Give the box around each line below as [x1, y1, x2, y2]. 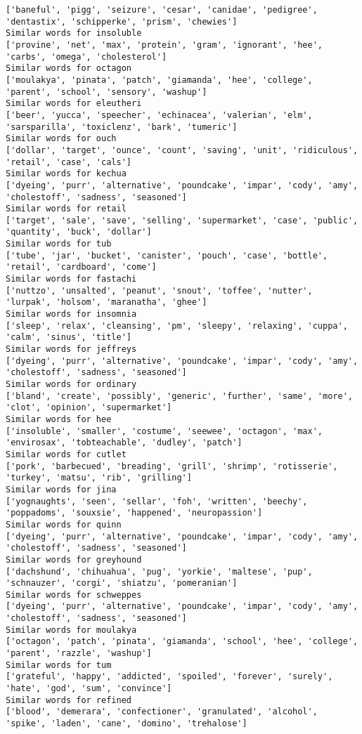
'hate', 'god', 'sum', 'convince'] [6, 683, 172, 694]
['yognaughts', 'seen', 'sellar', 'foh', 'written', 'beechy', [6, 496, 308, 506]
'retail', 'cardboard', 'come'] [6, 262, 157, 273]
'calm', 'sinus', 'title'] [6, 332, 131, 343]
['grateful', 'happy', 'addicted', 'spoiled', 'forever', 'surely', [6, 671, 333, 682]
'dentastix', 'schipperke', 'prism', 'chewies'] [6, 16, 238, 27]
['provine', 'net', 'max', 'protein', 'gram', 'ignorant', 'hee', [6, 39, 323, 50]
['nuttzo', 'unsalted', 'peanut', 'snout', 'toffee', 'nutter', [6, 285, 313, 296]
